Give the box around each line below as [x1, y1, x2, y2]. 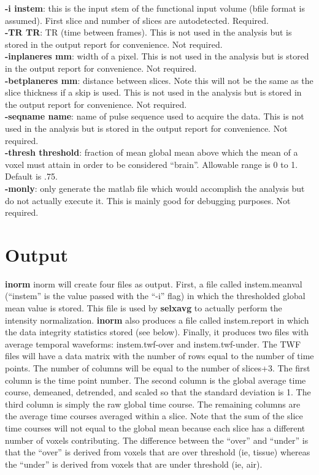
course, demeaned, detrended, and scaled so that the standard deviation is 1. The [5, 386, 311, 398]
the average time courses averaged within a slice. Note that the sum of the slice [5, 409, 303, 422]
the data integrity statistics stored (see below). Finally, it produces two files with [5, 325, 309, 338]
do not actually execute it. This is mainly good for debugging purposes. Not [5, 194, 291, 207]
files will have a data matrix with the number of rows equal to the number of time [5, 349, 314, 362]
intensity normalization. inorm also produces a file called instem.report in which [5, 313, 309, 326]
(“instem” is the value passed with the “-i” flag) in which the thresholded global [5, 289, 306, 302]
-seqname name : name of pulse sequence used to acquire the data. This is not [5, 110, 304, 123]
